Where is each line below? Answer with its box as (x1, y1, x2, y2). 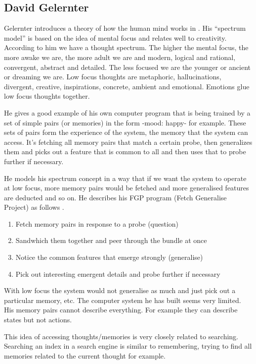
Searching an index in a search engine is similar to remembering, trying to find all (4, 341, 252, 351)
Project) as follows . (4, 202, 64, 212)
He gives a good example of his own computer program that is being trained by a (4, 107, 251, 118)
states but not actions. (4, 314, 72, 325)
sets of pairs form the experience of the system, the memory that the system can (4, 127, 248, 137)
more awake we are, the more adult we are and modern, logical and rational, (4, 52, 236, 62)
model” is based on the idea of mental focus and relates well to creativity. (4, 32, 227, 43)
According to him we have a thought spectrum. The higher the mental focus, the (4, 42, 249, 53)
